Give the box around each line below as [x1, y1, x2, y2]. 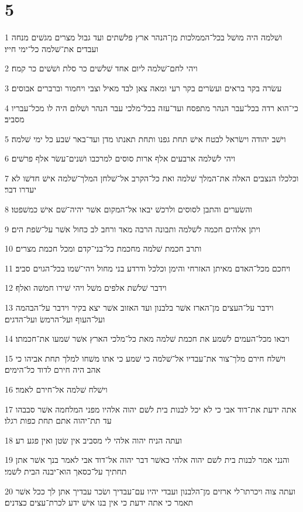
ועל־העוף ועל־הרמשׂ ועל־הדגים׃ [5, 312, 105, 325]
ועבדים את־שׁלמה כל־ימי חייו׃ [5, 42, 99, 54]
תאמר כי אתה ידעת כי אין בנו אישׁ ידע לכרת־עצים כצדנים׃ [5, 496, 194, 508]
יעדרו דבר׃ [5, 183, 36, 195]
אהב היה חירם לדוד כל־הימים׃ [5, 363, 101, 376]
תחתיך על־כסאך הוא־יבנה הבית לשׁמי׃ [5, 465, 127, 477]
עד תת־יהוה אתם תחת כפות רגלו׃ [5, 414, 112, 427]
